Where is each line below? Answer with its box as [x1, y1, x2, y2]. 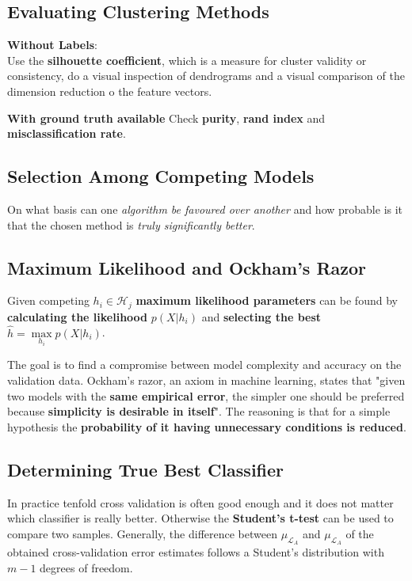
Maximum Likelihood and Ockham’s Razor [7, 255, 367, 279]
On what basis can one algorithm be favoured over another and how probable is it [7, 200, 403, 217]
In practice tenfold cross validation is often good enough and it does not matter [7, 494, 394, 511]
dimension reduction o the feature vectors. [7, 82, 212, 99]
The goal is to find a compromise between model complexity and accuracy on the [7, 356, 402, 373]
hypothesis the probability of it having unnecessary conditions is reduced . [7, 418, 406, 435]
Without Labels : [7, 36, 97, 53]
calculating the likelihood [7, 308, 148, 325]
